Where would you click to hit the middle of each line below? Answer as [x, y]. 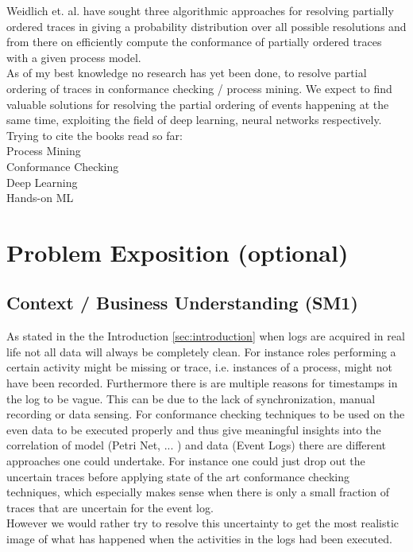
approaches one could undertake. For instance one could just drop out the [186, 461]
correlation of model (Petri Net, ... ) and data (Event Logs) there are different [197, 445]
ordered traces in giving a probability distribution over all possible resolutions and [206, 26]
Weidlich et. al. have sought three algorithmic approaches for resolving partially [200, 10]
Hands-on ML [40, 198]
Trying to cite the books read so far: [95, 135]
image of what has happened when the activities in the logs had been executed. [199, 539]
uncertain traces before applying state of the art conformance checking [178, 476]
